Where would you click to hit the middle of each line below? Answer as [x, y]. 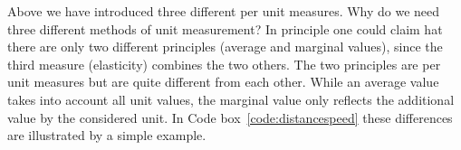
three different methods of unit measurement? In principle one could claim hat [225, 28]
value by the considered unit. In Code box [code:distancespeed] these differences [230, 117]
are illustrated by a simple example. [107, 135]
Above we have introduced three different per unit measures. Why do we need [224, 11]
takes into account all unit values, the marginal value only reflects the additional [231, 99]
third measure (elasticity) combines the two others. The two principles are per [224, 64]
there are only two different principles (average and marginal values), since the [225, 47]
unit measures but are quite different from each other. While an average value [223, 82]
